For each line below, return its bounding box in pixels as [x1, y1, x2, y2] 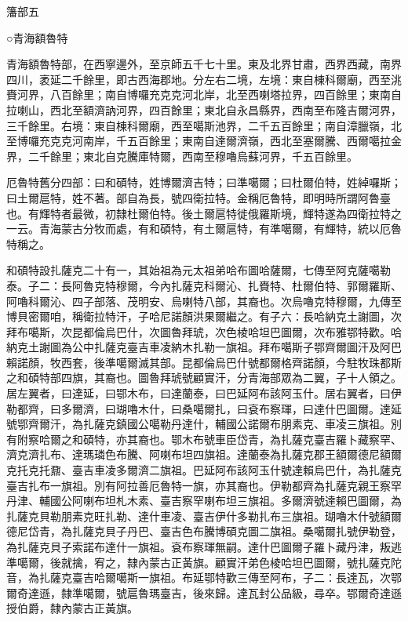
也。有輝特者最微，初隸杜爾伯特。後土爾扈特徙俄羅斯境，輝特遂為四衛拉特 [6, 205, 391, 221]
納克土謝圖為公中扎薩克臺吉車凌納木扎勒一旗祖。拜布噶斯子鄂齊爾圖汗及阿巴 [6, 339, 402, 355]
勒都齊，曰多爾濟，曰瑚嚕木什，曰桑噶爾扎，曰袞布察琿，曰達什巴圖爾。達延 [6, 400, 402, 416]
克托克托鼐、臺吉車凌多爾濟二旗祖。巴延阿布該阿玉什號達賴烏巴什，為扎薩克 [6, 462, 402, 478]
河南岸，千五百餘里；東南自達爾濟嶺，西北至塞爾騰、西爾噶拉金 [71, 133, 402, 149]
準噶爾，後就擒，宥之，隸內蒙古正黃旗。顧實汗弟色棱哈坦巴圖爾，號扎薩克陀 [6, 554, 402, 570]
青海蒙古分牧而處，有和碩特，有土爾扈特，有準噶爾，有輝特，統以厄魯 [38, 220, 402, 237]
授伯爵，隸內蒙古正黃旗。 [6, 600, 138, 616]
